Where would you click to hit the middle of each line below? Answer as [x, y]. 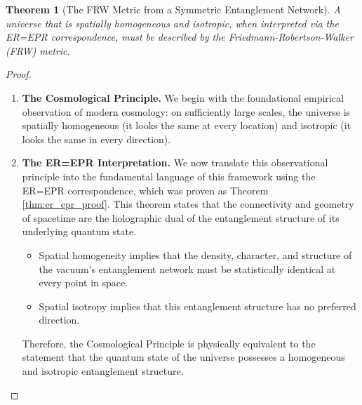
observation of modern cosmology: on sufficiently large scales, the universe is [186, 111]
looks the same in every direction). [96, 139]
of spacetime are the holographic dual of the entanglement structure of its [181, 217]
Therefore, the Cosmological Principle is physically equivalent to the [169, 343]
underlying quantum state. [79, 231]
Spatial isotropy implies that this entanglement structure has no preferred [197, 306]
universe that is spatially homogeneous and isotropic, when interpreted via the [172, 23]
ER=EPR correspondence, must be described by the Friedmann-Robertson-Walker [180, 37]
